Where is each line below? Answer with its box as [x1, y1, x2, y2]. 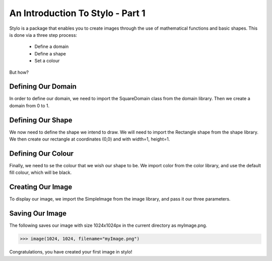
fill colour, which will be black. [9, 169, 72, 176]
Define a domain [34, 43, 69, 50]
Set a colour [34, 58, 60, 64]
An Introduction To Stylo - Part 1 [9, 8, 146, 19]
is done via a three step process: [9, 32, 78, 38]
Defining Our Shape [9, 116, 73, 124]
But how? [9, 69, 29, 75]
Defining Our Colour [9, 149, 74, 158]
